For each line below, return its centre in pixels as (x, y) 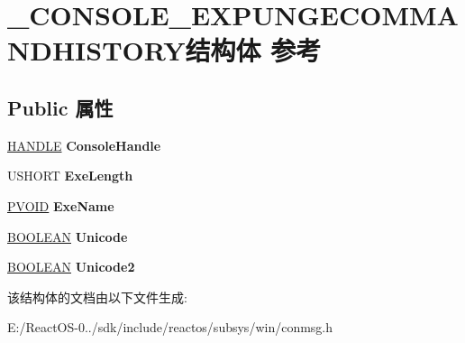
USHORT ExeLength (70, 176)
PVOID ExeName (61, 205)
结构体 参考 (253, 50)
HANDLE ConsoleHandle (84, 145)
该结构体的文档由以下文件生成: (97, 297)
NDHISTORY (96, 50)
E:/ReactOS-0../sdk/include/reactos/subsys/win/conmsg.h (170, 327)
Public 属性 (60, 107)
